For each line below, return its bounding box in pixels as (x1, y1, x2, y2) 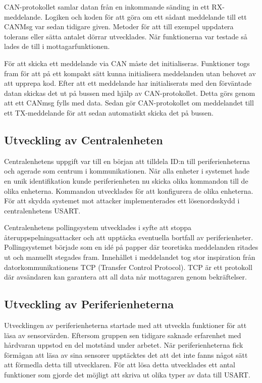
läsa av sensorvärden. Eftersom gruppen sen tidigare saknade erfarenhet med (4, 330, 241, 340)
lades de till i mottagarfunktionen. (4, 41, 110, 51)
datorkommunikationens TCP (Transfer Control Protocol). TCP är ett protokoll (4, 261, 252, 272)
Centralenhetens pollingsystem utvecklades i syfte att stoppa (4, 222, 192, 233)
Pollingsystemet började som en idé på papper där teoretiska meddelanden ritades (4, 242, 258, 252)
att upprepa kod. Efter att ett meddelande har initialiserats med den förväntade (4, 78, 252, 88)
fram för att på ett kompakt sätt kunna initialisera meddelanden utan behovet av (4, 68, 256, 78)
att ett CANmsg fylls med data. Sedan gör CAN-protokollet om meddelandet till (4, 97, 254, 108)
